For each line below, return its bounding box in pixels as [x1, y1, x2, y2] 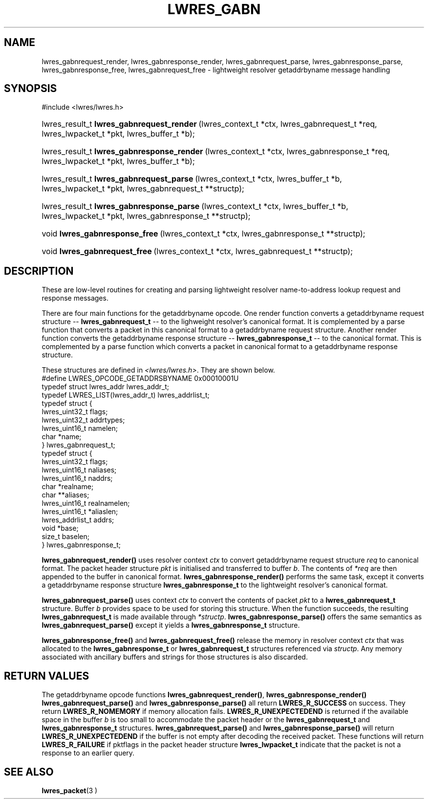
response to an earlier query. [42, 749, 135, 757]
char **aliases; [42, 491, 89, 499]
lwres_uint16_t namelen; [42, 424, 118, 433]
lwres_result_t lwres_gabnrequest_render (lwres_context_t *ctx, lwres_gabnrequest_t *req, [42, 119, 377, 129]
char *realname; [42, 482, 94, 491]
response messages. [42, 294, 108, 303]
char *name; [42, 432, 82, 441]
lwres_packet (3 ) [42, 786, 98, 795]
